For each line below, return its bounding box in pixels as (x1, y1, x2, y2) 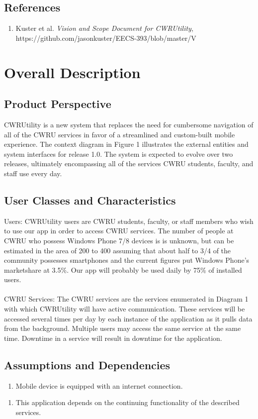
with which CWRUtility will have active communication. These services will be (4, 304, 245, 314)
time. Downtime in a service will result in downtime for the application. (4, 332, 222, 343)
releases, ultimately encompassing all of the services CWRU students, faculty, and (4, 158, 254, 169)
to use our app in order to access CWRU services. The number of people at (4, 225, 234, 236)
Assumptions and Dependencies (4, 357, 171, 372)
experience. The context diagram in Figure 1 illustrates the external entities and (4, 139, 249, 149)
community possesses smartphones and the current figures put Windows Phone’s (4, 255, 250, 265)
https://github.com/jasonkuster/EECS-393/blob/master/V (15, 32, 196, 43)
